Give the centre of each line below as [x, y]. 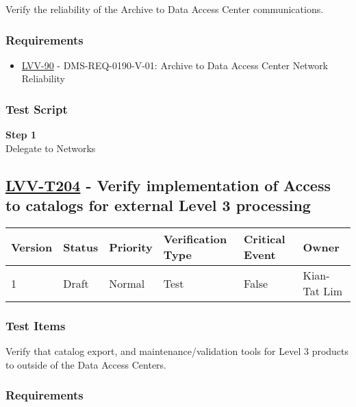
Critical [265, 239]
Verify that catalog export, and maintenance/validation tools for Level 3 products [177, 351]
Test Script [37, 109]
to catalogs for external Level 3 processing [158, 205]
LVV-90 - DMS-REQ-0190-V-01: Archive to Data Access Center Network [175, 65]
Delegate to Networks [51, 148]
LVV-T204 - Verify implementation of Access [168, 185]
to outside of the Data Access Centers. [86, 364]
